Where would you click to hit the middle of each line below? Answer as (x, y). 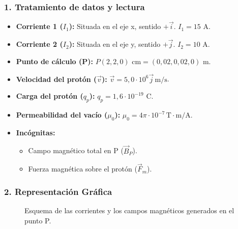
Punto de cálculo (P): (55, 61)
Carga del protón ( (50, 96)
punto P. (38, 220)
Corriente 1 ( (39, 26)
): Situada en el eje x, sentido (115, 26)
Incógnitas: (36, 132)
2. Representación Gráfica (58, 191)
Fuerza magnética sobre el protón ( (83, 169)
